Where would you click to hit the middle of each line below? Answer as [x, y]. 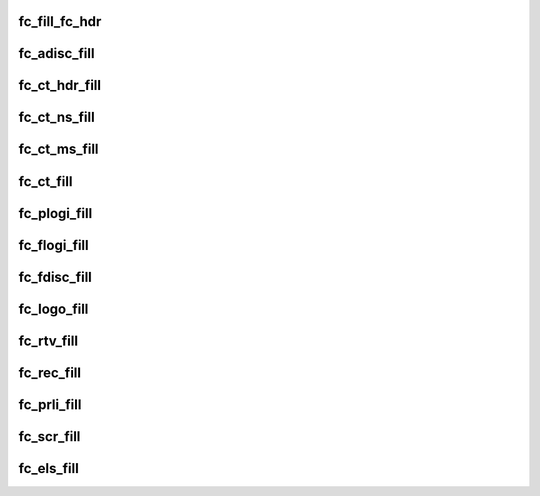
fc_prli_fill [50, 404]
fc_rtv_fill [48, 340]
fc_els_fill [48, 468]
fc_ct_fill [45, 181]
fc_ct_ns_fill [56, 117]
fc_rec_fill [50, 372]
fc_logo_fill [53, 308]
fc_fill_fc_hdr [60, 21]
